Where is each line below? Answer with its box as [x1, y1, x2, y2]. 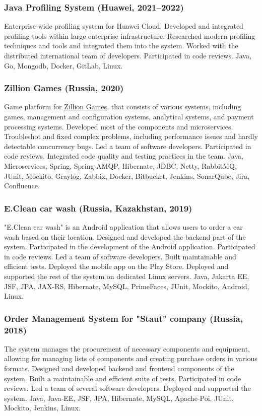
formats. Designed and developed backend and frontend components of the [4, 363, 234, 374]
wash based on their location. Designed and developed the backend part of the [4, 231, 246, 242]
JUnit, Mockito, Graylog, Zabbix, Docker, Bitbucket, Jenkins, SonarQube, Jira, [4, 170, 250, 181]
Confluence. [4, 180, 40, 191]
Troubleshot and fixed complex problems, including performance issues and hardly [4, 131, 258, 142]
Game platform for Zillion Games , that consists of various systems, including [4, 101, 241, 112]
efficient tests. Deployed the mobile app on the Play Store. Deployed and [4, 261, 229, 271]
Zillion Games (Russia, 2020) [4, 82, 124, 94]
